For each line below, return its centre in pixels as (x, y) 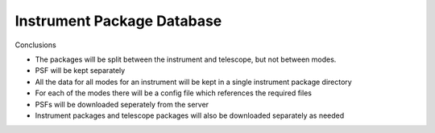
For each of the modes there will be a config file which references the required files (173, 93)
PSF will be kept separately (80, 71)
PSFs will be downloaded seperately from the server (122, 104)
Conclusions (35, 45)
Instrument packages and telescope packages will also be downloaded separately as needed (190, 115)
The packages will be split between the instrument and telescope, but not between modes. (186, 59)
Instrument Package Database (118, 21)
